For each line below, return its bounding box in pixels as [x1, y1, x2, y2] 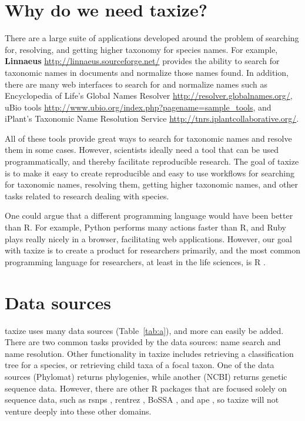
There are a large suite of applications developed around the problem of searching [5, 32, 299, 44]
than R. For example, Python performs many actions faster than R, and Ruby [5, 221, 286, 233]
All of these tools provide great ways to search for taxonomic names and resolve [5, 132, 292, 144]
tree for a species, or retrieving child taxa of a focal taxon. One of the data [5, 359, 274, 371]
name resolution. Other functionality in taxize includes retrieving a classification [5, 347, 294, 359]
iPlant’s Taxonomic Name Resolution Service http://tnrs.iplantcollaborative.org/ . [5, 112, 299, 125]
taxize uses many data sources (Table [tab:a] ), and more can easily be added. [5, 324, 284, 336]
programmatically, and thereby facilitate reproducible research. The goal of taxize [5, 155, 299, 168]
